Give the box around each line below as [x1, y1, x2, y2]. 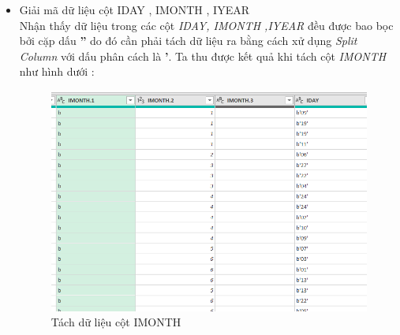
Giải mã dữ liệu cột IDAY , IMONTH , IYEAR [19, 2, 249, 17]
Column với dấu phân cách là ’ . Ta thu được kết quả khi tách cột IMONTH [19, 47, 387, 64]
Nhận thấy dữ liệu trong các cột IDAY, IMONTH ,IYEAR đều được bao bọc [19, 17, 394, 33]
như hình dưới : [19, 63, 95, 80]
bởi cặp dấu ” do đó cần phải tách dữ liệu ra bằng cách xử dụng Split [19, 32, 357, 49]
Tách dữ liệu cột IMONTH [50, 314, 181, 330]
